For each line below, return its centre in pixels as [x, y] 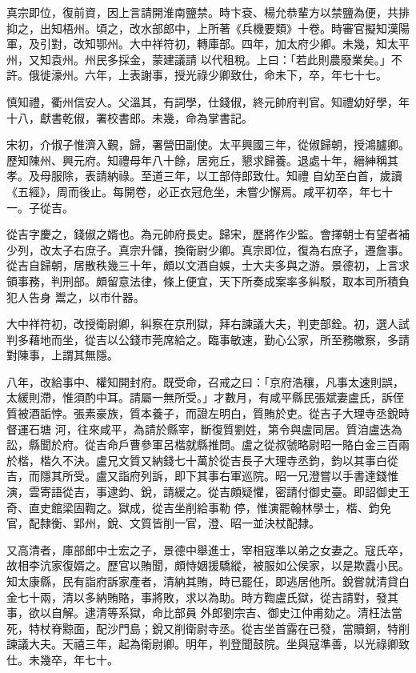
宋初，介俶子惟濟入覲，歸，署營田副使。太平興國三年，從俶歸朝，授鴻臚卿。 [208, 144]
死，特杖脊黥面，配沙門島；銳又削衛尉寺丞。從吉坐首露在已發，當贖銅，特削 [208, 628]
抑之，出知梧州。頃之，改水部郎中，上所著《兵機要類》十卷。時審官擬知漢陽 [208, 28]
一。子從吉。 [40, 207]
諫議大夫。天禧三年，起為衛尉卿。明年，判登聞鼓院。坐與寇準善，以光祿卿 [202, 644]
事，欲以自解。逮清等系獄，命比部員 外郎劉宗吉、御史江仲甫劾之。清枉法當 [204, 613]
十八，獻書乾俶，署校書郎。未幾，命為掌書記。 [130, 117]
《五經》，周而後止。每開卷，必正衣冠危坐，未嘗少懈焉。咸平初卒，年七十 [200, 191]
